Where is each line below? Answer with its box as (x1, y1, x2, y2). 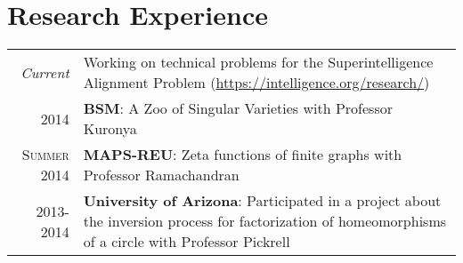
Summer (21, 144, 69, 165)
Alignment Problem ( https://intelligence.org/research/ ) (83, 72, 430, 93)
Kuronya (83, 118, 137, 139)
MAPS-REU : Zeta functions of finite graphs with (83, 144, 402, 165)
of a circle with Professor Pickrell (83, 231, 290, 252)
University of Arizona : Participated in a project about (83, 190, 442, 211)
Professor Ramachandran (83, 164, 240, 186)
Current (20, 61, 69, 83)
